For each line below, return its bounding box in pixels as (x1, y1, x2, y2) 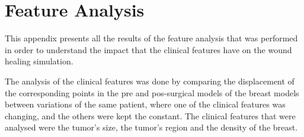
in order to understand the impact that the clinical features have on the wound (5, 43, 292, 56)
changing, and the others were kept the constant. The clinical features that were (5, 109, 296, 122)
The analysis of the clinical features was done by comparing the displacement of (5, 74, 295, 87)
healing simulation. (5, 55, 73, 67)
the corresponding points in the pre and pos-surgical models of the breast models (5, 86, 299, 99)
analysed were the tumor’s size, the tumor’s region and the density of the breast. (5, 121, 298, 133)
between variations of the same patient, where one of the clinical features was (5, 98, 286, 110)
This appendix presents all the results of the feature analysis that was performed (5, 32, 298, 44)
